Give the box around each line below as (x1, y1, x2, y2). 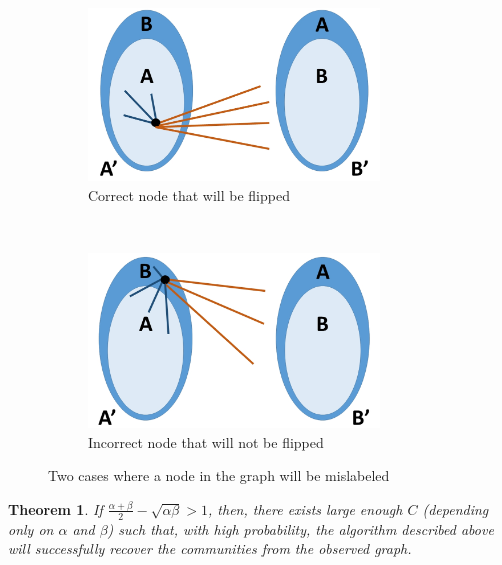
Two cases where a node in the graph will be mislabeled (48, 465, 390, 486)
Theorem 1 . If (8, 498, 103, 519)
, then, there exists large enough (208, 498, 403, 519)
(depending (422, 498, 489, 519)
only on (8, 518, 54, 539)
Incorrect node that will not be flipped (88, 431, 324, 452)
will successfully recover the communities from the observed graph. (8, 538, 412, 559)
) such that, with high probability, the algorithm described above (107, 518, 494, 539)
